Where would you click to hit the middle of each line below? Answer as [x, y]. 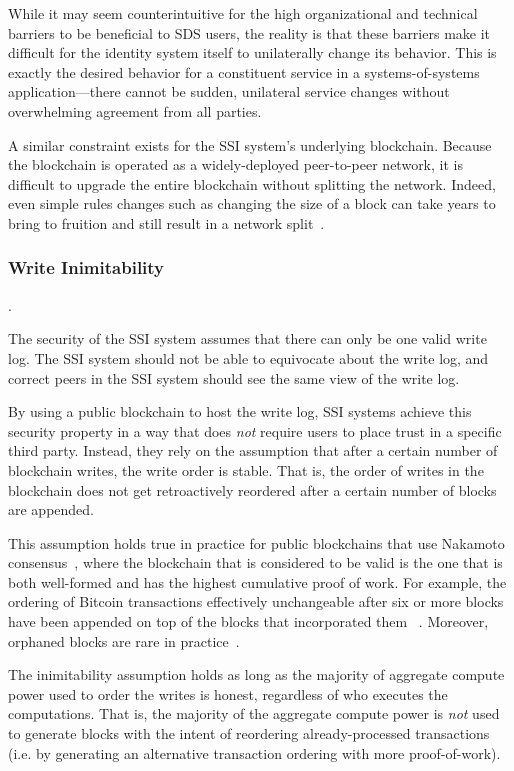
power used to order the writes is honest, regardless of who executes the [228, 693]
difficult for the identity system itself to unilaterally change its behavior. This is [252, 52]
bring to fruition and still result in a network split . [166, 222]
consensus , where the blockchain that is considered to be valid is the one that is [255, 562]
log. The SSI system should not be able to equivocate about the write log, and [248, 357]
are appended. [51, 509]
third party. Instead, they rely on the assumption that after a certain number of [253, 450]
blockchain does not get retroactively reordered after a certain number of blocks [252, 489]
